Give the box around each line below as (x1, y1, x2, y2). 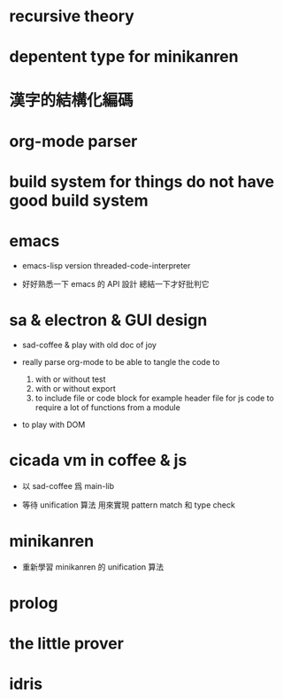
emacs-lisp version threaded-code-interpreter (21, 260, 191, 271)
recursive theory (9, 6, 134, 27)
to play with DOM (21, 419, 86, 430)
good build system (9, 190, 149, 210)
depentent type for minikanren (9, 47, 239, 67)
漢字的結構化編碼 (9, 90, 134, 110)
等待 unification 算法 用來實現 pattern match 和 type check (21, 499, 236, 510)
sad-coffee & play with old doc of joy (21, 339, 157, 350)
